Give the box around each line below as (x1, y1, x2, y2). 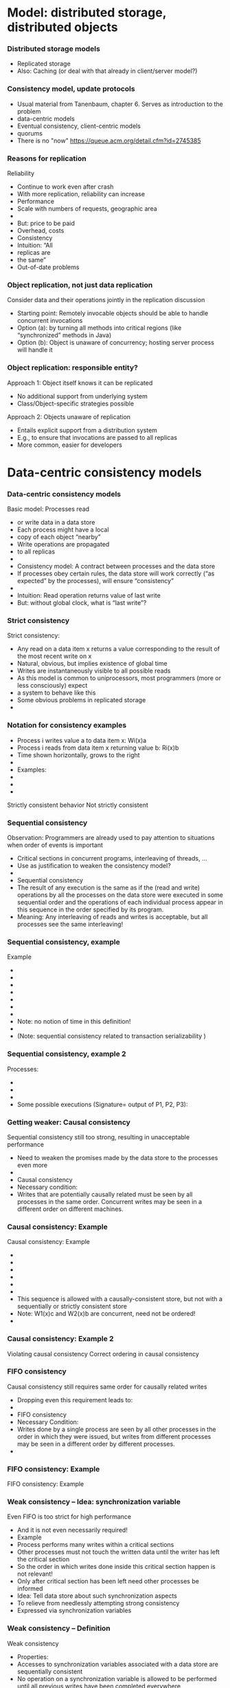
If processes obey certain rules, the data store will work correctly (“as (16, 569, 215, 578)
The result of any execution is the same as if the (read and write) (16, 883, 200, 892)
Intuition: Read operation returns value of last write (16, 591, 161, 600)
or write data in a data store (16, 518, 95, 527)
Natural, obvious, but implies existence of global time (16, 660, 168, 668)
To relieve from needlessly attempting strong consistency (16, 1599, 180, 1607)
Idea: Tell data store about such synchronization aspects (16, 1592, 177, 1600)
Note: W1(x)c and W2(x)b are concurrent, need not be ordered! (16, 1309, 196, 1318)
